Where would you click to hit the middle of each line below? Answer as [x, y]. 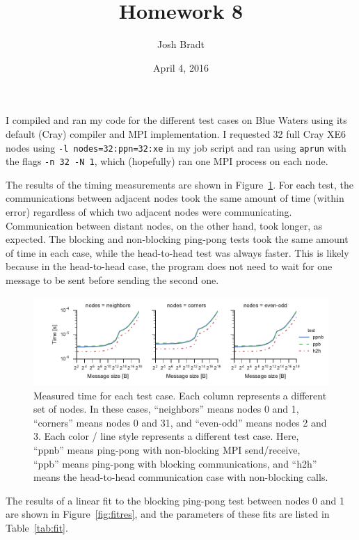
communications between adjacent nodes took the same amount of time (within [175, 198]
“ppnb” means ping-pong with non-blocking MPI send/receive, [167, 449]
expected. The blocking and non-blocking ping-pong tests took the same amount [177, 239]
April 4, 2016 [181, 67]
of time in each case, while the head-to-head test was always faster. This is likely [177, 252]
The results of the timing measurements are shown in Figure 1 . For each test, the [179, 184]
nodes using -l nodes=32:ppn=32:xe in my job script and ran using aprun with [176, 147]
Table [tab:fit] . [37, 527]
